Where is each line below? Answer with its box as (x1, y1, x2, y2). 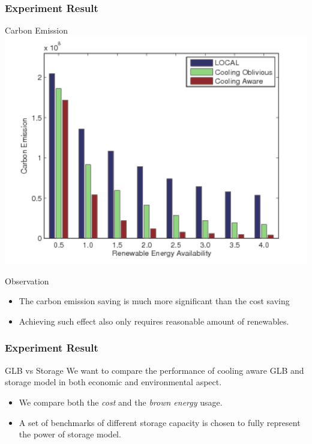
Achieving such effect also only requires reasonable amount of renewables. (19, 314, 289, 327)
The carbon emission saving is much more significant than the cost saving (19, 295, 290, 307)
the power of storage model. (19, 428, 121, 440)
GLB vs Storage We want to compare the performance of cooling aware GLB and (5, 364, 304, 376)
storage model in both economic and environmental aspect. (5, 376, 222, 388)
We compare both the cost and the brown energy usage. (19, 395, 223, 408)
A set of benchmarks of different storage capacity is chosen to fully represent (19, 416, 301, 428)
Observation (5, 274, 49, 287)
